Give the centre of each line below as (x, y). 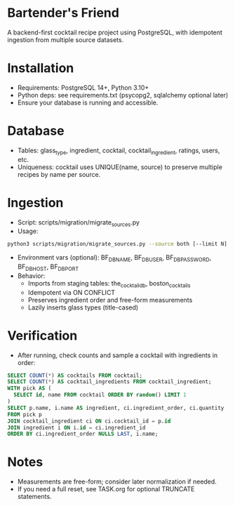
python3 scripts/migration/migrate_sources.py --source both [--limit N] (117, 244)
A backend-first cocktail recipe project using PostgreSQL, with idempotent (115, 32)
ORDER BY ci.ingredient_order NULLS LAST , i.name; (83, 434)
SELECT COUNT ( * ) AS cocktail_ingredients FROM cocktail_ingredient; (109, 382)
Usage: (28, 231)
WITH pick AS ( (29, 388)
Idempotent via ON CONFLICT (72, 292)
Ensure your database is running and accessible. (88, 102)
